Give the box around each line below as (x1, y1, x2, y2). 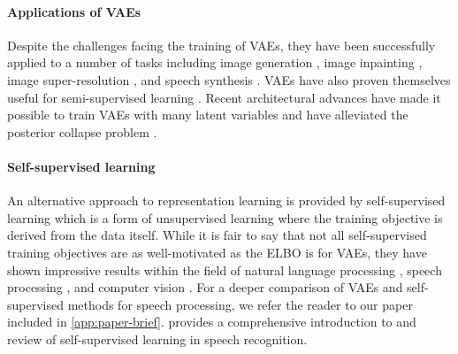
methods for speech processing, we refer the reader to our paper (67, 295, 413, 313)
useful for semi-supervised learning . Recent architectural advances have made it (7, 88, 441, 106)
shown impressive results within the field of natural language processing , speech (7, 260, 442, 279)
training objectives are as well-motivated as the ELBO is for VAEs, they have (7, 242, 427, 261)
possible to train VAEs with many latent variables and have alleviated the (7, 105, 408, 124)
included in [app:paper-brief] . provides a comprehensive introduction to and (7, 312, 416, 331)
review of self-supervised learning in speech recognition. (7, 329, 308, 348)
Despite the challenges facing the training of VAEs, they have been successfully (7, 35, 436, 54)
